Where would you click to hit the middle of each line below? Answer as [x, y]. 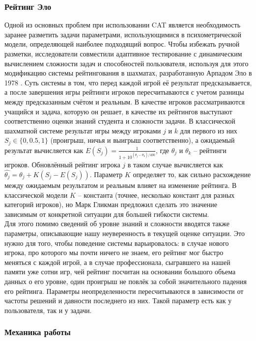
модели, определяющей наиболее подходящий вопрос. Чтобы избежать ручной [122, 44]
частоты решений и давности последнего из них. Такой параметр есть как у [118, 301]
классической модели [36, 195]
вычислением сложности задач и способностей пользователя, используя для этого [127, 63]
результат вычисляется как [44, 150]
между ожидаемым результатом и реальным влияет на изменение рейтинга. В [121, 185]
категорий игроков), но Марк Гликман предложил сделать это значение [111, 204]
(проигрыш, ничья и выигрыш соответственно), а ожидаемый [142, 140]
